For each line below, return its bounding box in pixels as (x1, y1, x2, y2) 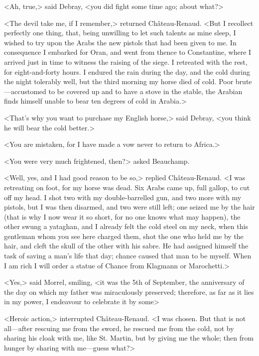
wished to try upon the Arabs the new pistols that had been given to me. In (4, 37, 237, 47)
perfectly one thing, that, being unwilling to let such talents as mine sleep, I (4, 27, 236, 38)
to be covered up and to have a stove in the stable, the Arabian (48, 86, 243, 96)
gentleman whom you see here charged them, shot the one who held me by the (4, 231, 244, 241)
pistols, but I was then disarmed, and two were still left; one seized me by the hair (4, 202, 255, 212)
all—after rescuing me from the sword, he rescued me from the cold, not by (4, 323, 234, 333)
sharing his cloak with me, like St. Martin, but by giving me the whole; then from (4, 333, 254, 343)
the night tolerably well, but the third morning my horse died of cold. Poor (4, 76, 234, 87)
